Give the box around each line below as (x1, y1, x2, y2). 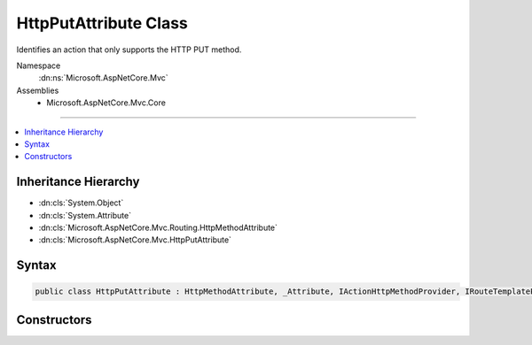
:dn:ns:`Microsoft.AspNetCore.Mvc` (38, 73, 168, 83)
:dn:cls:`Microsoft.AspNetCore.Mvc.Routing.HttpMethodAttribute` (38, 222, 278, 233)
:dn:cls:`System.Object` (38, 197, 124, 208)
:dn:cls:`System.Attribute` (38, 210, 132, 220)
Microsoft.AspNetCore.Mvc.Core (46, 97, 166, 108)
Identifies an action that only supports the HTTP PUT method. (16, 44, 242, 55)
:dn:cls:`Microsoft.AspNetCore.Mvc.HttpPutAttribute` (38, 234, 232, 245)
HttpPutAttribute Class (16, 13, 188, 33)
